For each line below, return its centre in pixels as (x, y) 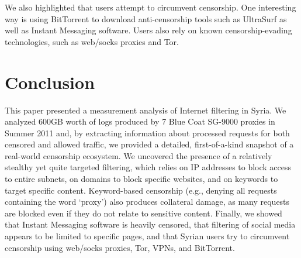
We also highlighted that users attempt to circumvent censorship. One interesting (150, 7)
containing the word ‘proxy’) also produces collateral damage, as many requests (147, 202)
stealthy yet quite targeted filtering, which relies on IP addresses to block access (148, 167)
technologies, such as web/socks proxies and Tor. (92, 41)
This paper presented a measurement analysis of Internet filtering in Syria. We (146, 110)
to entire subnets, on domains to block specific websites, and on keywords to (141, 179)
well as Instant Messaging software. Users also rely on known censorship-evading (148, 30)
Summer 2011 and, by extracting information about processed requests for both (147, 133)
